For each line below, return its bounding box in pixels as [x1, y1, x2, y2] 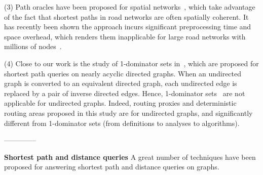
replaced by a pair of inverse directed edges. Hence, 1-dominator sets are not [4, 88, 245, 98]
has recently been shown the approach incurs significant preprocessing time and [4, 21, 251, 32]
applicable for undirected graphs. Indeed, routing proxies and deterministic [4, 98, 237, 108]
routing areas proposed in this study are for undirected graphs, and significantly [4, 107, 253, 118]
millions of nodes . [4, 41, 62, 52]
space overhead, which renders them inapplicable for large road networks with [4, 31, 246, 41]
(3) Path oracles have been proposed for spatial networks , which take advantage [4, 2, 255, 12]
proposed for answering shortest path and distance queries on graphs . [4, 161, 219, 172]
